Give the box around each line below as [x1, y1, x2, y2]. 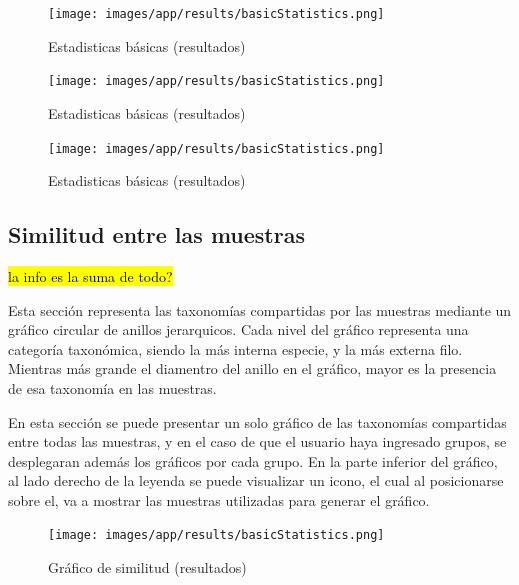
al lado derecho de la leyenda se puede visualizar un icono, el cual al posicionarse [8, 470, 504, 491]
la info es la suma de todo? [8, 265, 173, 286]
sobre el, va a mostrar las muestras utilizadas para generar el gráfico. [8, 489, 430, 510]
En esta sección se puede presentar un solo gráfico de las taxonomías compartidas [8, 411, 507, 432]
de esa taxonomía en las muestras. [8, 377, 217, 398]
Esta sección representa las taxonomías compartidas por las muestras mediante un [8, 299, 512, 320]
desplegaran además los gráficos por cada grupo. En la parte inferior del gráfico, [8, 450, 498, 471]
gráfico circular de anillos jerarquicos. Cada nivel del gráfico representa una [8, 319, 469, 340]
